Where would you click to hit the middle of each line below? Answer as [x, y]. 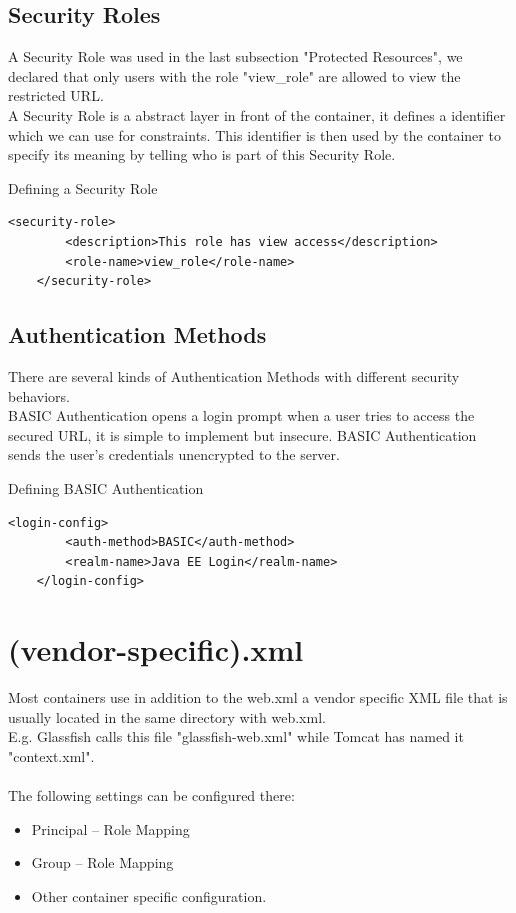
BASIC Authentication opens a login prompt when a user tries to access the [241, 415]
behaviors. [39, 395]
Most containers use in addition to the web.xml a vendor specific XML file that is [258, 697]
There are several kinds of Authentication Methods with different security [234, 375]
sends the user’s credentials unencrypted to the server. [174, 454]
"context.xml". [51, 755]
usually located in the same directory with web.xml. [167, 716]
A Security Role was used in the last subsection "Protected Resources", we [235, 56]
